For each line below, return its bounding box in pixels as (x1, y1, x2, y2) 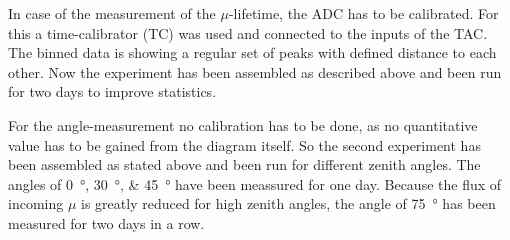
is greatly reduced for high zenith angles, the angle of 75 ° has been (81, 193, 496, 214)
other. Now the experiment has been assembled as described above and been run (8, 61, 502, 82)
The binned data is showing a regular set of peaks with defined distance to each (8, 42, 497, 63)
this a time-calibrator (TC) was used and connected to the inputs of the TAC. (8, 22, 488, 43)
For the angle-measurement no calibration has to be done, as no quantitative (8, 114, 478, 135)
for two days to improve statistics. (8, 81, 217, 102)
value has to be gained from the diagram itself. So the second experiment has (8, 134, 481, 155)
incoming (8, 193, 64, 214)
